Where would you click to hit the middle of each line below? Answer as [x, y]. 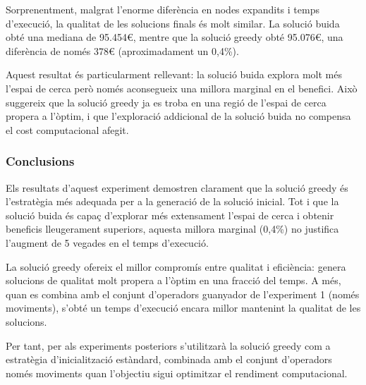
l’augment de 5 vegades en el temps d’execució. [107, 242]
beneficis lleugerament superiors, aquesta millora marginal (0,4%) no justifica [172, 229]
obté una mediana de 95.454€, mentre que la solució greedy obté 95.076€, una [175, 37]
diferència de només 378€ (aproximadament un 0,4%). [122, 50]
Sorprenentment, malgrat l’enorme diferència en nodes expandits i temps [163, 9]
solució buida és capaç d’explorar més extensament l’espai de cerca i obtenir [170, 215]
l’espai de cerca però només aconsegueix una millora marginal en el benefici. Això [182, 88]
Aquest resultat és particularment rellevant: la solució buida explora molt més [174, 74]
